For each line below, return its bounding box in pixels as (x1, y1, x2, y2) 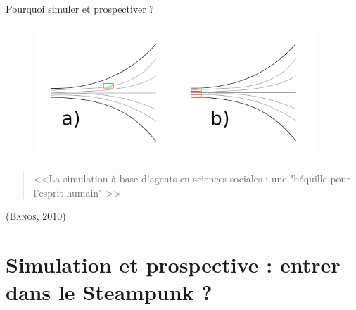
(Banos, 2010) (6, 209, 66, 223)
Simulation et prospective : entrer (6, 250, 341, 279)
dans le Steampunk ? (6, 278, 212, 306)
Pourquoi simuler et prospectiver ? (6, 1, 154, 15)
